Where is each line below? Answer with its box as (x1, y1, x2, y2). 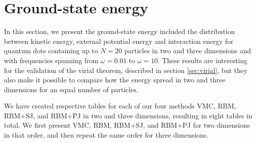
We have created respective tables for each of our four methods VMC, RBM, (4, 101, 236, 111)
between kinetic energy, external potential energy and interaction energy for (4, 36, 234, 46)
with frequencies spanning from (4, 55, 99, 65)
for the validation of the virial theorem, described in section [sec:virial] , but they (4, 65, 248, 75)
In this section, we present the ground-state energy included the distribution (4, 26, 235, 36)
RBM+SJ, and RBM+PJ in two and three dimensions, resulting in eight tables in (4, 110, 253, 120)
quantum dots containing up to (4, 45, 98, 56)
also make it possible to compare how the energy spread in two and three (4, 74, 226, 85)
